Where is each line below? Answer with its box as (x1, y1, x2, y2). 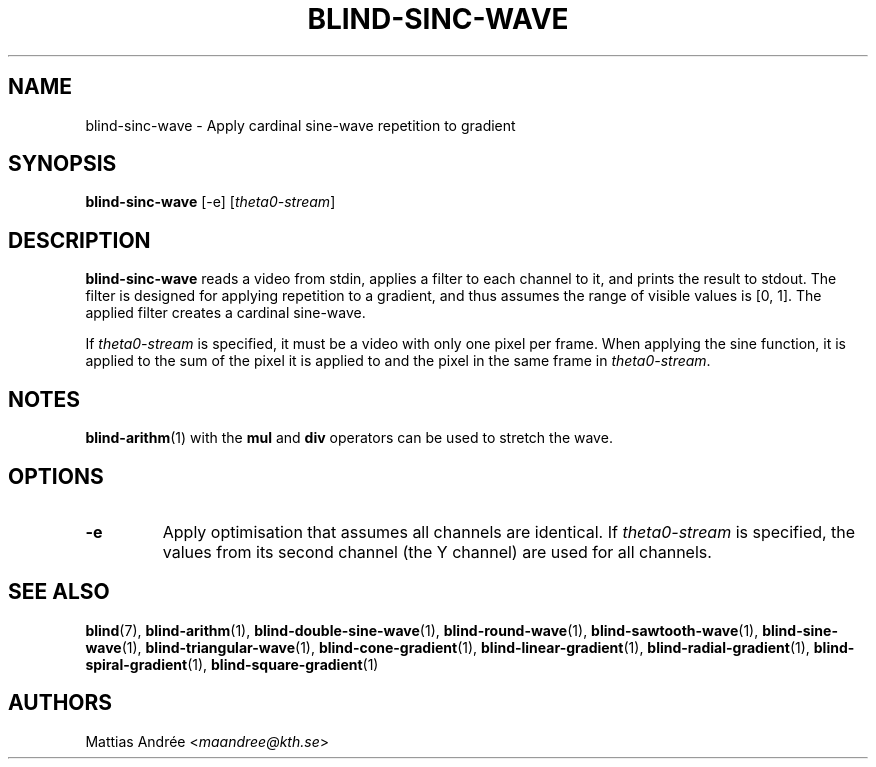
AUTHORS (8, 690, 113, 716)
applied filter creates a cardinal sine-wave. (85, 304, 366, 322)
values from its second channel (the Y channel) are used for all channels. (162, 541, 712, 562)
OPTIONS (8, 463, 104, 489)
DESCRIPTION (8, 227, 151, 253)
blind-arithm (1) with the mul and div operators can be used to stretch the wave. (85, 429, 613, 447)
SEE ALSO (8, 579, 110, 605)
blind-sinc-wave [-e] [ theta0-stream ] (85, 193, 336, 211)
